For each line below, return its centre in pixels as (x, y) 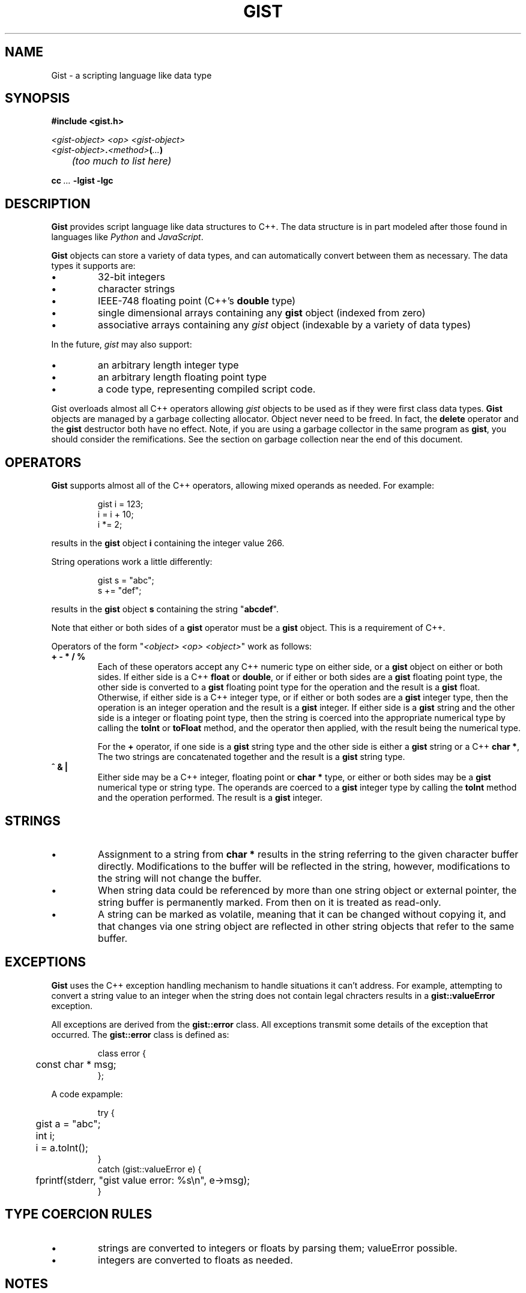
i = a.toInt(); (62, 1147)
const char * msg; (76, 1064)
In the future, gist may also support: (122, 345)
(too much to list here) (122, 161)
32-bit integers (131, 277)
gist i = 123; (120, 504)
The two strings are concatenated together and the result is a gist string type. (251, 757)
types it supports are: (93, 266)
